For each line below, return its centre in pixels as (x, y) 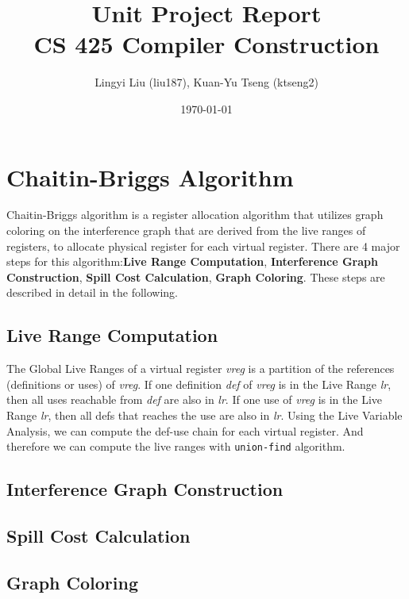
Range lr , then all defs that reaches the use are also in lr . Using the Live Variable (204, 415)
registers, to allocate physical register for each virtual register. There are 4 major (203, 246)
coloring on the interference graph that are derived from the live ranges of (186, 230)
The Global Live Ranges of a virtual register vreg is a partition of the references (201, 369)
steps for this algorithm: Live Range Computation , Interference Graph (192, 261)
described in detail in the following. (92, 292)
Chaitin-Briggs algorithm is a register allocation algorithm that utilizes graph (195, 215)
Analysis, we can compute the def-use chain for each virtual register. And (185, 430)
